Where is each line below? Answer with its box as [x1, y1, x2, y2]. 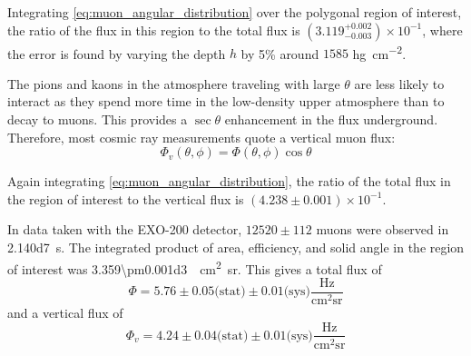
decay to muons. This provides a [7, 110, 188, 129]
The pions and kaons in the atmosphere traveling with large [7, 74, 340, 93]
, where [422, 20, 463, 39]
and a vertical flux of [7, 302, 123, 321]
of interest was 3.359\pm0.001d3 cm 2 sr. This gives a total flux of [7, 256, 382, 278]
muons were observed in [316, 220, 449, 239]
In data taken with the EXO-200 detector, [7, 220, 242, 239]
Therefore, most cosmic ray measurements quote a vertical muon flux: [7, 127, 396, 146]
